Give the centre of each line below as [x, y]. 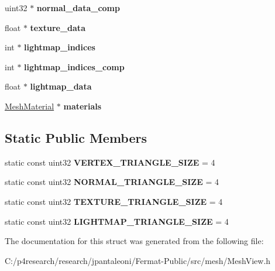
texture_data [58, 27]
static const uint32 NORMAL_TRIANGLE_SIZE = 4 [112, 182]
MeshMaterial [30, 106]
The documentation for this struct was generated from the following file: [134, 241]
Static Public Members [76, 137]
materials [82, 106]
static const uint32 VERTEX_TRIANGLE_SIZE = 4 [110, 162]
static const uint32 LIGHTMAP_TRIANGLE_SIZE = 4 [117, 221]
